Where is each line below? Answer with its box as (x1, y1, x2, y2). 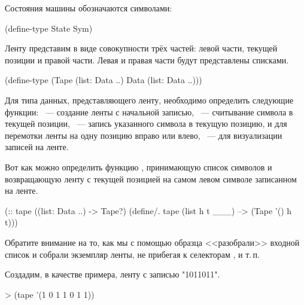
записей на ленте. (5, 141, 69, 153)
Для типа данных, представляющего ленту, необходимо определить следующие (5, 93, 294, 106)
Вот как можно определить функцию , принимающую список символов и (5, 160, 272, 173)
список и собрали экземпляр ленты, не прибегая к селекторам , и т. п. (5, 248, 260, 260)
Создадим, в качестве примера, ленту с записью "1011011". (5, 268, 220, 280)
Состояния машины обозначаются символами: (5, 2, 172, 14)
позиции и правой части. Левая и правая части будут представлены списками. (5, 53, 289, 66)
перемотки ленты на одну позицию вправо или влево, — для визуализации (5, 129, 282, 141)
